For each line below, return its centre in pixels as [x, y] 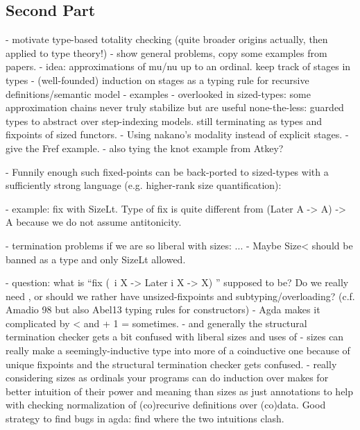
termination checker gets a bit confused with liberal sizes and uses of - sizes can [175, 337]
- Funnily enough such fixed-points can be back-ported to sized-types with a [167, 171]
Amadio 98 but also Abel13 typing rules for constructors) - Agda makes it [163, 309]
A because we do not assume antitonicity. [94, 222]
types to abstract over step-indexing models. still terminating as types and [164, 121]
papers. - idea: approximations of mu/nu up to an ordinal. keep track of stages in [178, 66]
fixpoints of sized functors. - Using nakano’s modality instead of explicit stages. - [177, 134]
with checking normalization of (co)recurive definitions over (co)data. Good [166, 405]
